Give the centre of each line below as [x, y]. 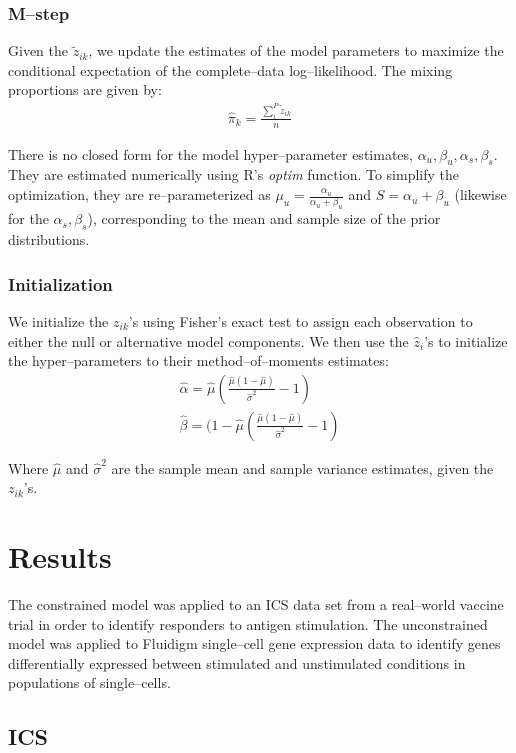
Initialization [60, 283]
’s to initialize [466, 340]
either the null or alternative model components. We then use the [208, 340]
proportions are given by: [85, 89]
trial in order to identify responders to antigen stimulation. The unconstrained [248, 623]
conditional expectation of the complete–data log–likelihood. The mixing [230, 69]
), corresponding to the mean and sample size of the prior [264, 218]
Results [60, 556]
